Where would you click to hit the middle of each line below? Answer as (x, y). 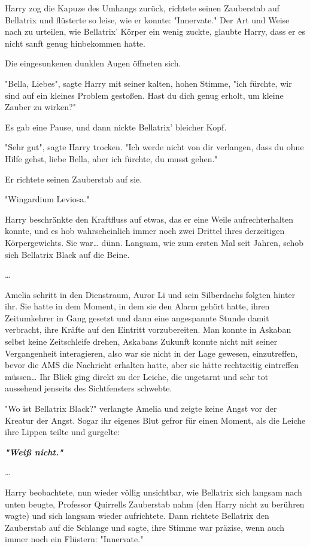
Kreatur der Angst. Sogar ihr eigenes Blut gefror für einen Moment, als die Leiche (155, 420)
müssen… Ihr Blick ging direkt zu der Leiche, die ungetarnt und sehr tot (137, 376)
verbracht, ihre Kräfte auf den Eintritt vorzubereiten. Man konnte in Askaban (148, 329)
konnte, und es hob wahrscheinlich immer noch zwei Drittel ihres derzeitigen (145, 231)
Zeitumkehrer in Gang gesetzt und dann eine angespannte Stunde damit (137, 317)
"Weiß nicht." (34, 452)
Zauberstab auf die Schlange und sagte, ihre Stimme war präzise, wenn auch (145, 527)
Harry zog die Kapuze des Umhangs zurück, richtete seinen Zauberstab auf (142, 8)
